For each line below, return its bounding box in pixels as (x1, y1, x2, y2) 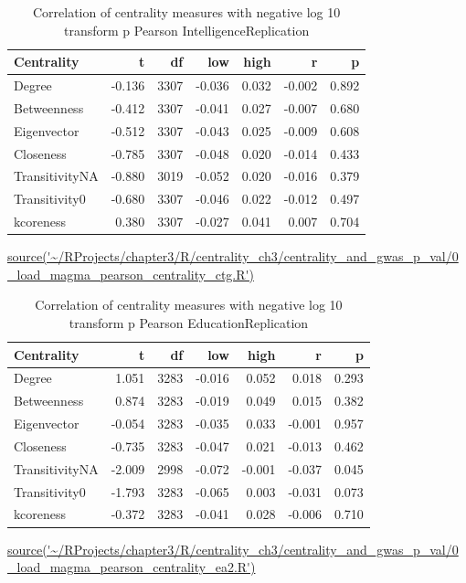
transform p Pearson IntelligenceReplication (63, 20, 310, 39)
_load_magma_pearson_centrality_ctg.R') (7, 264, 254, 283)
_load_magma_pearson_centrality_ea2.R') (7, 557, 256, 577)
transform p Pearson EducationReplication (69, 313, 309, 332)
